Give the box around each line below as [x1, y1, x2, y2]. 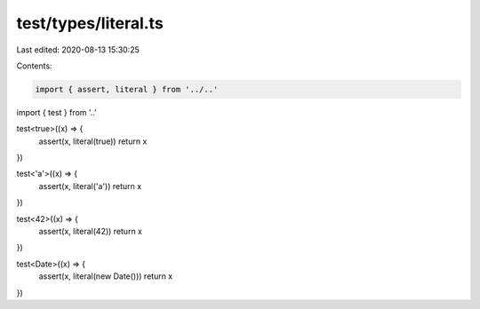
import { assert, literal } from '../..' [35, 84, 219, 94]
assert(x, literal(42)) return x [38, 226, 142, 237]
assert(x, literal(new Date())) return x [38, 271, 173, 281]
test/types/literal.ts [16, 13, 164, 33]
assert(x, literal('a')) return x [38, 180, 142, 191]
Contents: [16, 60, 52, 71]
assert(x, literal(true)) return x [38, 136, 148, 147]
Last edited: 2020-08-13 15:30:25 [16, 44, 140, 55]
